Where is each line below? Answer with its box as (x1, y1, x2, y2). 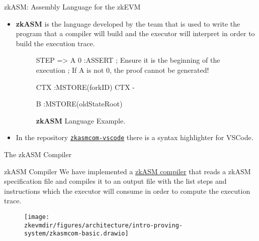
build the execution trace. (16, 38, 95, 48)
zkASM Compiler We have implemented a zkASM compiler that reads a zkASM (4, 166, 251, 176)
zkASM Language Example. (36, 115, 126, 126)
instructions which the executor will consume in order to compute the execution (4, 185, 250, 196)
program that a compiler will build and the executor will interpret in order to (16, 28, 255, 39)
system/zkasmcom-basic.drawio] (24, 230, 129, 237)
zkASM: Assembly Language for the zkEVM (4, 2, 141, 12)
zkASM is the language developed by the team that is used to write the (16, 18, 240, 29)
